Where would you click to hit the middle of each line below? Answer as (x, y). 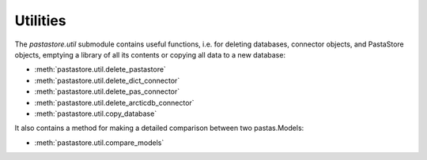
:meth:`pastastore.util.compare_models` (99, 143)
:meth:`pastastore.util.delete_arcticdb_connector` (114, 102)
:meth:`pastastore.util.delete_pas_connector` (107, 91)
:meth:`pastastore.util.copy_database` (96, 113)
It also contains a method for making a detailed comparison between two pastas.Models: (159, 128)
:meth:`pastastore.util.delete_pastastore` (100, 69)
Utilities (40, 20)
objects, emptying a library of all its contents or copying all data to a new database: (150, 54)
